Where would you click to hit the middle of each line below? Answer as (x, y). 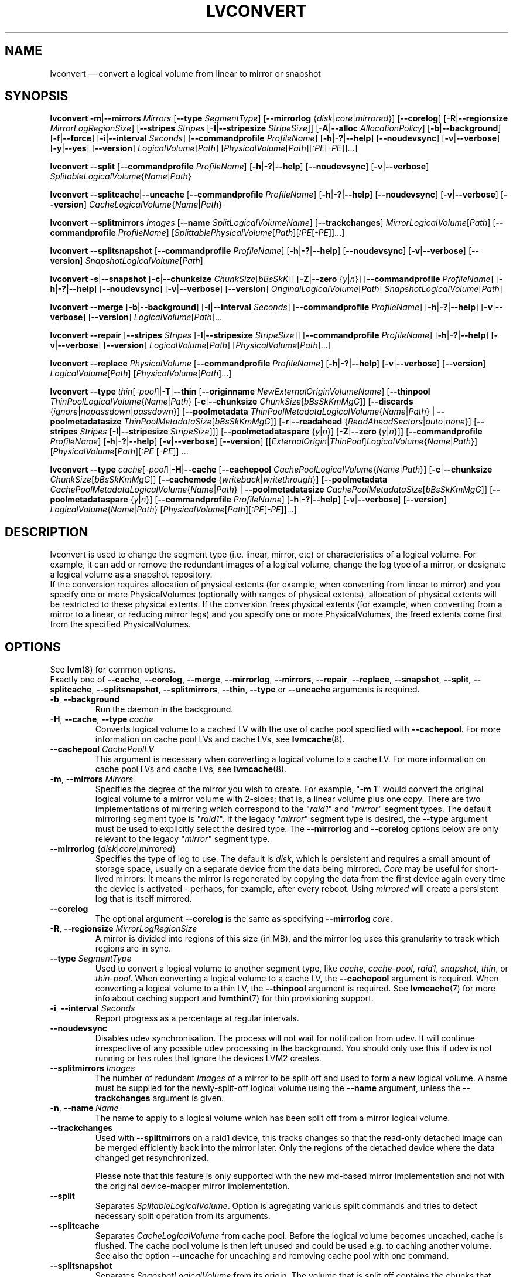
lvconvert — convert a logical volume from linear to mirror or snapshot (185, 73)
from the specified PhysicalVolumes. (120, 624)
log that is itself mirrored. (143, 899)
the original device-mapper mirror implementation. (192, 1186)
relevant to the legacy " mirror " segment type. (182, 839)
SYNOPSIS (37, 96)
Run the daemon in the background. (164, 709)
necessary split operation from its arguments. (183, 1216)
